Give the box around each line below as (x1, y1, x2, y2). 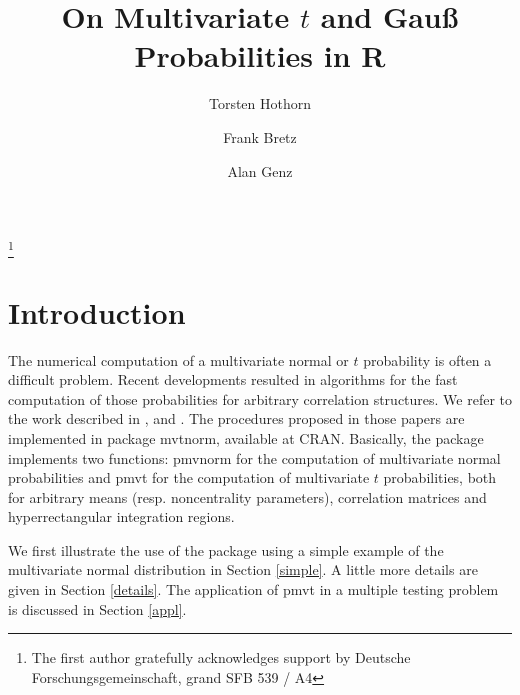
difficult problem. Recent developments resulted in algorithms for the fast (8, 369, 458, 390)
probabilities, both (383, 467, 497, 488)
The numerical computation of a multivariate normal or (8, 349, 349, 370)
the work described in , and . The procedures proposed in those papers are (8, 408, 465, 429)
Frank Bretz (223, 126, 297, 147)
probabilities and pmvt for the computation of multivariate (8, 467, 370, 488)
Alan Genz (227, 160, 293, 181)
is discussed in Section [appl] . (8, 598, 187, 619)
